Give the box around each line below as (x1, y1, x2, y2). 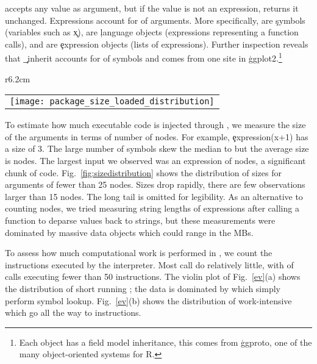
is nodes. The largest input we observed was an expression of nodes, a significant (5, 154, 306, 166)
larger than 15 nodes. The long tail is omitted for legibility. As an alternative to (5, 190, 303, 202)
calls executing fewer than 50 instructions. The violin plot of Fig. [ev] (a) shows (5, 270, 301, 283)
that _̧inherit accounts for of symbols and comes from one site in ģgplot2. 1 (5, 50, 282, 65)
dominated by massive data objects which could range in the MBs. (5, 226, 254, 238)
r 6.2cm (5, 72, 30, 85)
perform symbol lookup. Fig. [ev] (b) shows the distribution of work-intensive (5, 294, 292, 307)
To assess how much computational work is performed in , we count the (5, 246, 272, 259)
